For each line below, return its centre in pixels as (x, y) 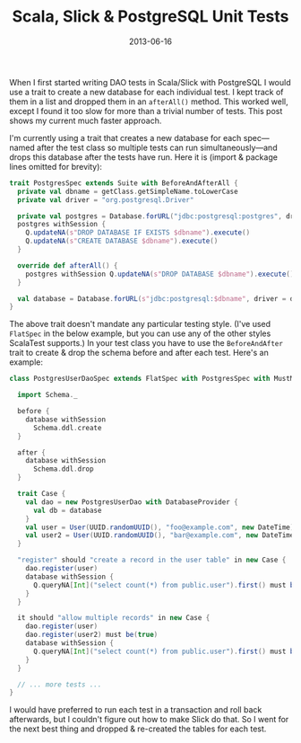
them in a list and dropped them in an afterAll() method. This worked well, (149, 102)
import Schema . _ (47, 395)
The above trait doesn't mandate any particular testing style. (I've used (140, 324)
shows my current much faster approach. (86, 120)
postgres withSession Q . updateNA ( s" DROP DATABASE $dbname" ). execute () (160, 274)
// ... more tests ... (60, 685)
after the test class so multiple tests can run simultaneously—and (157, 147)
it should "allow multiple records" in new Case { (114, 618)
